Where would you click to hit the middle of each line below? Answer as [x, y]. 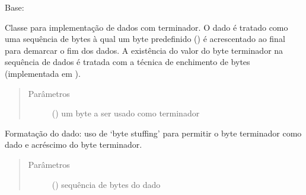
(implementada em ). [43, 73]
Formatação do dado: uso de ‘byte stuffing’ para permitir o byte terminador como [153, 133]
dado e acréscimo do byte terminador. [74, 144]
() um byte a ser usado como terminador [126, 113]
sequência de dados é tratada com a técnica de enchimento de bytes [128, 62]
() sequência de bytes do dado [106, 184]
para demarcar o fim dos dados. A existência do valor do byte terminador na [144, 50]
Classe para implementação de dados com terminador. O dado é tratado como [146, 27]
